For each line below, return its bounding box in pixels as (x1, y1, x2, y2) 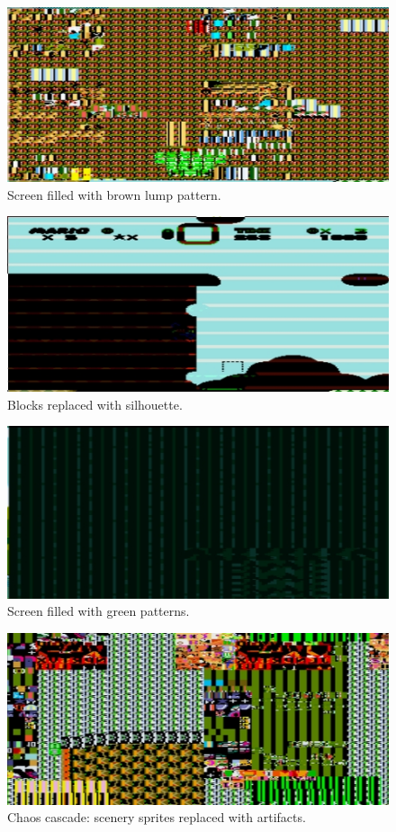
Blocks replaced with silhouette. (7, 394, 183, 413)
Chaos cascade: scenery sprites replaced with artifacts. (7, 808, 306, 827)
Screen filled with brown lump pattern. (7, 185, 221, 203)
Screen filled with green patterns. (7, 601, 190, 620)
